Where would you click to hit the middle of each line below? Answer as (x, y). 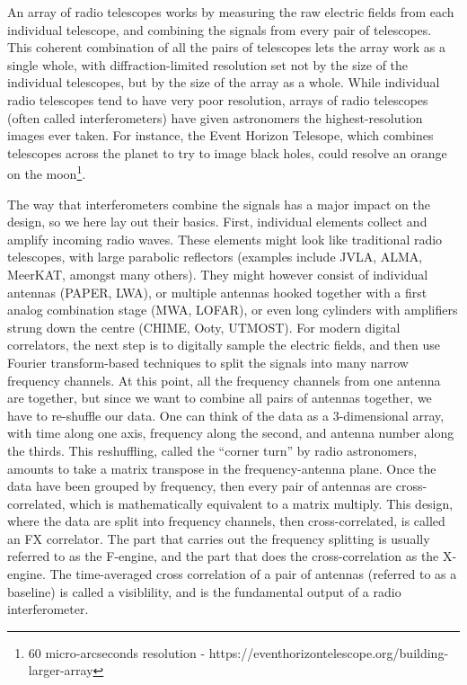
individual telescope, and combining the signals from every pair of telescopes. (220, 29)
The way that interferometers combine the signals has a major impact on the (219, 204)
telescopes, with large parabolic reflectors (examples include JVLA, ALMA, (215, 257)
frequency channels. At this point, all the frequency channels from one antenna (224, 380)
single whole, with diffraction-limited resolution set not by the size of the (208, 64)
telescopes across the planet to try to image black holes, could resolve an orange (227, 152)
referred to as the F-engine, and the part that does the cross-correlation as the (223, 556)
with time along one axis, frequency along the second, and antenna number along (231, 433)
